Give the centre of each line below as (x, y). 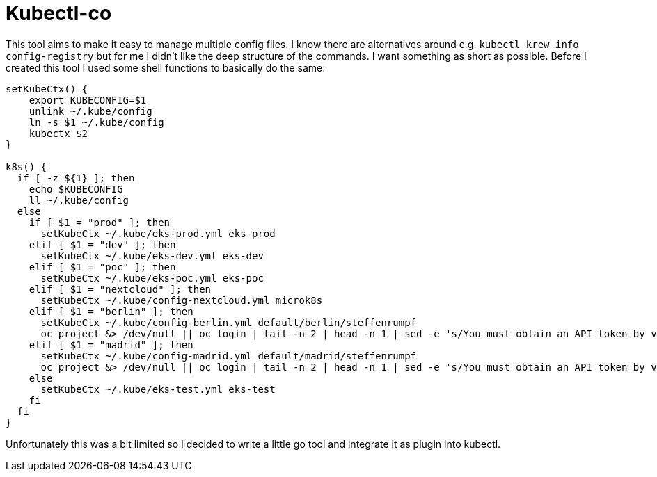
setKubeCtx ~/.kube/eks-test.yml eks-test (158, 389)
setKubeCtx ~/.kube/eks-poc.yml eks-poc (152, 278)
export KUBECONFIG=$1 (88, 100)
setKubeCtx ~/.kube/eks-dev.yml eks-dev (152, 256)
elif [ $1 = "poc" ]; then (102, 267)
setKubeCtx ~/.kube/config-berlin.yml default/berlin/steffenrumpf (229, 322)
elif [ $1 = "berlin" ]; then (111, 311)
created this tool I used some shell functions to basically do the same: (166, 67)
